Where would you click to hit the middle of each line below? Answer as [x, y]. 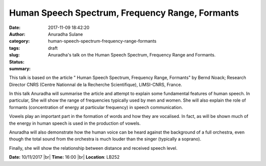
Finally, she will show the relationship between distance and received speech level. [93, 148]
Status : [17, 62]
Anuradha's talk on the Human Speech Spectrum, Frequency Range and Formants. [132, 55]
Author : [17, 34]
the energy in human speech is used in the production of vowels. [75, 123]
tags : [15, 48]
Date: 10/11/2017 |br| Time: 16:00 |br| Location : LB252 [65, 157]
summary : [20, 68]
